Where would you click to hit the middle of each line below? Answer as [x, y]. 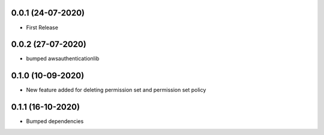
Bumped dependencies [55, 121]
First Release [42, 27]
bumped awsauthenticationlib [63, 59]
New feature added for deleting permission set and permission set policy [116, 90]
